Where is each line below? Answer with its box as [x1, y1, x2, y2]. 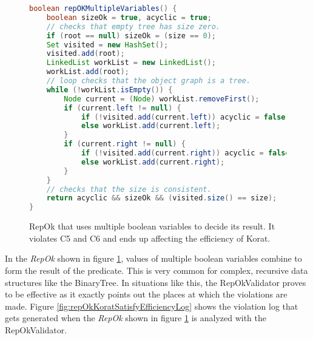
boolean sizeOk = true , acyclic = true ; [46, 13, 212, 22]
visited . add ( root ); [46, 49, 125, 58]
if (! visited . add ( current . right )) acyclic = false [81, 149, 290, 157]
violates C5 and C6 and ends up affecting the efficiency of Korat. [29, 231, 271, 244]
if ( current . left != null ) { [64, 103, 181, 112]
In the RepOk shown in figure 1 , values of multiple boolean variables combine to [5, 252, 302, 265]
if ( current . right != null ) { [64, 140, 186, 149]
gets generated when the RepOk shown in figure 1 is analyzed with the [5, 311, 267, 324]
